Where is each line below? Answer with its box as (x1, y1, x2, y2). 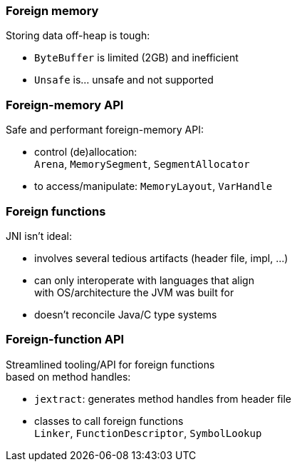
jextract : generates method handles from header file (34, 392, 292, 405)
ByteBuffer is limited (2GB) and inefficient (34, 51, 239, 64)
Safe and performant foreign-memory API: (6, 124, 204, 136)
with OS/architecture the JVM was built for (34, 286, 234, 298)
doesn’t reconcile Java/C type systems (34, 308, 217, 321)
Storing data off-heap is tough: (6, 29, 150, 42)
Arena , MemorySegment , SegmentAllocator (34, 158, 250, 171)
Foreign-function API (6, 332, 125, 347)
